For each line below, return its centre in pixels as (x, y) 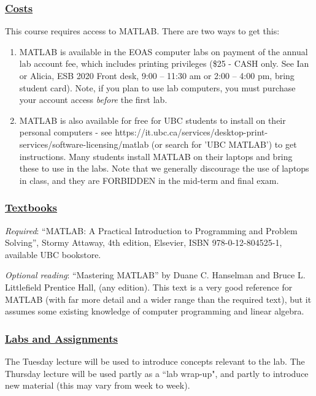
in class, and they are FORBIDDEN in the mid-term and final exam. (149, 180)
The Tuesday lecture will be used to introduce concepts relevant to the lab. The (155, 361)
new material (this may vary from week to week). (98, 385)
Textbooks (31, 208)
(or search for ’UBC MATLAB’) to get (224, 144)
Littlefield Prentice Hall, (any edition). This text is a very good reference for (149, 287)
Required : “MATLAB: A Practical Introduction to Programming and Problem (151, 230)
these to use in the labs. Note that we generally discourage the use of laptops (164, 168)
